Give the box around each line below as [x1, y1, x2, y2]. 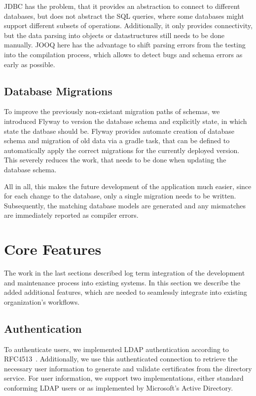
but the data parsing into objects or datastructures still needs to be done [4, 30, 225, 40]
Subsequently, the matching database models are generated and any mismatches [4, 200, 246, 210]
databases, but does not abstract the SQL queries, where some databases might [4, 10, 244, 21]
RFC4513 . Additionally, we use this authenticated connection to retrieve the [4, 354, 238, 364]
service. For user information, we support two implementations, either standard [4, 373, 244, 383]
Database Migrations [4, 83, 112, 98]
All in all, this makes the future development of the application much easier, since [4, 181, 252, 191]
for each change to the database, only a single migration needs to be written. [4, 191, 236, 201]
